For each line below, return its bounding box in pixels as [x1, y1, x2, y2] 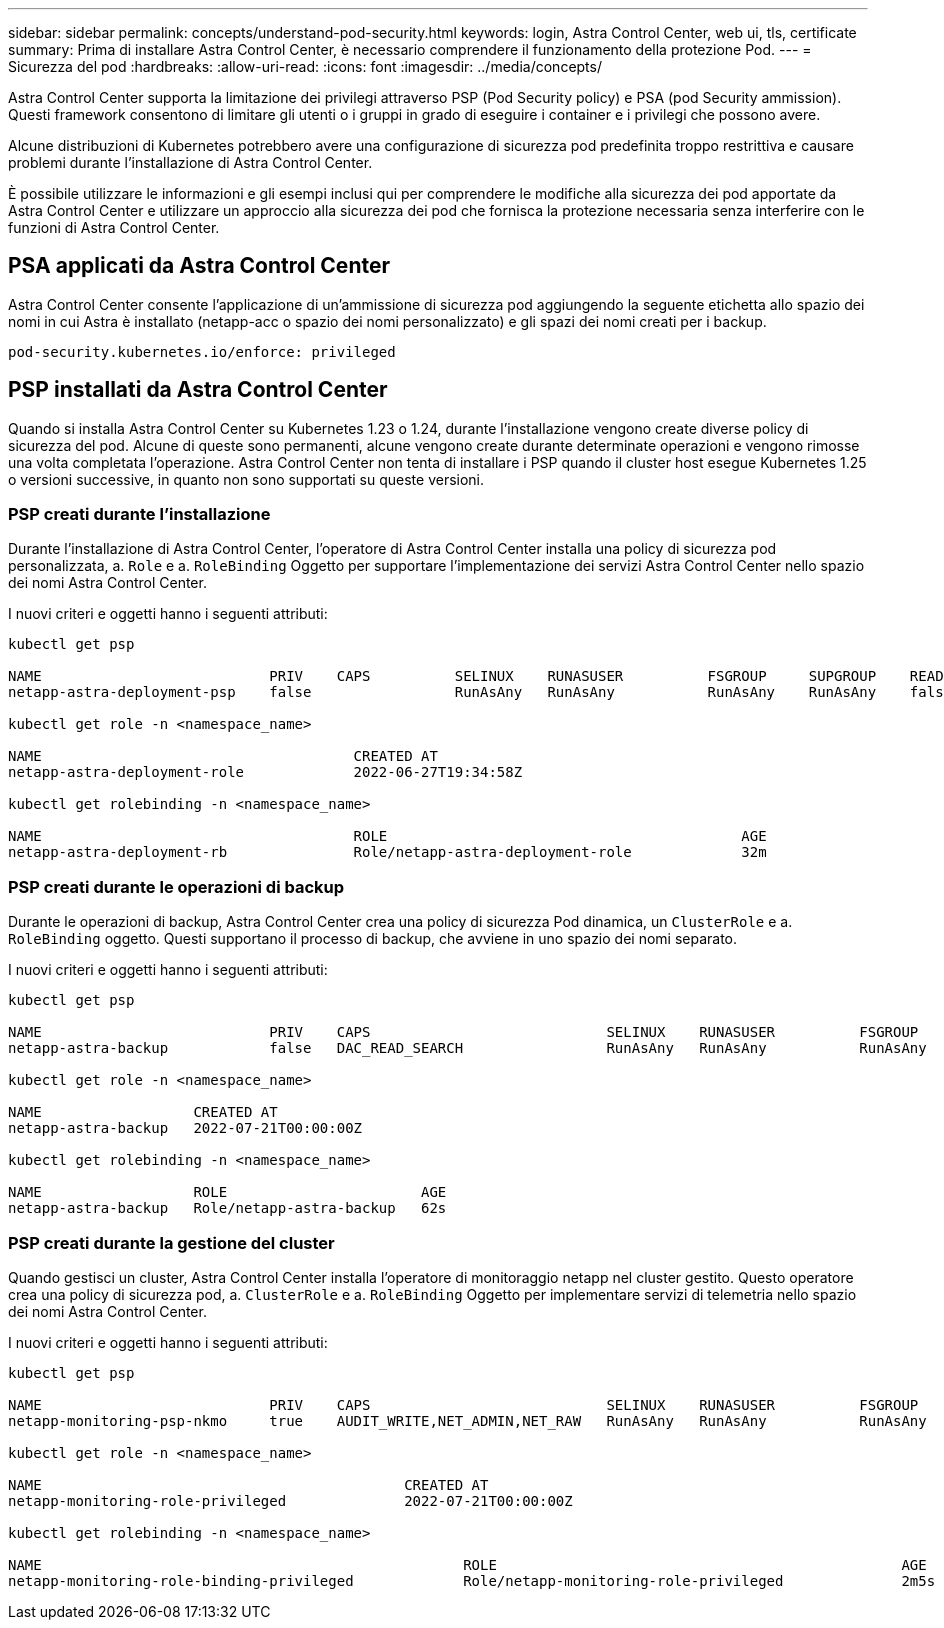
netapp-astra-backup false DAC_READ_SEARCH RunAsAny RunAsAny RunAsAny [8, 1040, 927, 1057]
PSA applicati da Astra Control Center [8, 253, 390, 279]
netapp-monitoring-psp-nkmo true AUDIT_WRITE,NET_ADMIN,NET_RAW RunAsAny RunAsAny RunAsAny [8, 1412, 927, 1429]
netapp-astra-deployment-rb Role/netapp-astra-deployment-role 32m [8, 844, 767, 861]
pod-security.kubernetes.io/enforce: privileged [8, 343, 396, 360]
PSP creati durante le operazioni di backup [8, 876, 345, 897]
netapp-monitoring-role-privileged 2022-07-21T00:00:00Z [8, 1492, 573, 1509]
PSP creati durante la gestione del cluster [8, 1232, 335, 1253]
